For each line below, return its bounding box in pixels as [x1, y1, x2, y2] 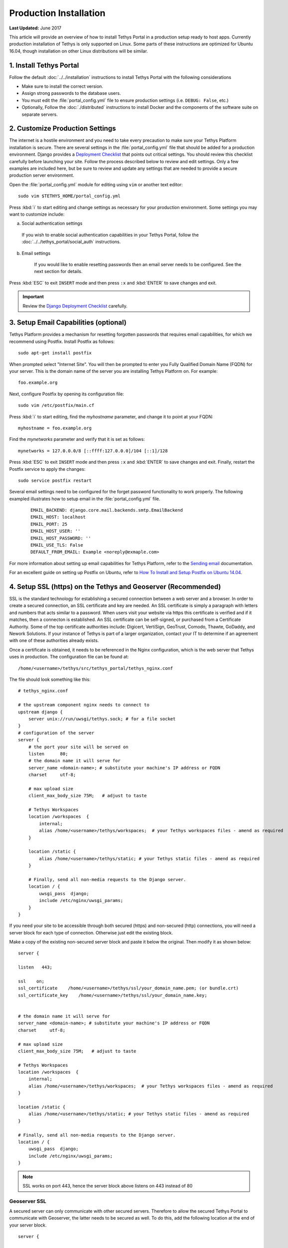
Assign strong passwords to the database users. [21, 90, 121, 96]
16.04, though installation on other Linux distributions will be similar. [9, 48, 148, 54]
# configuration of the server [18, 730, 95, 736]
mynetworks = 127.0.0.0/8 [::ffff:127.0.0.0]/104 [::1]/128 [18, 448, 168, 454]
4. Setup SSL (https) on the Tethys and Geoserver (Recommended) [9, 583, 221, 591]
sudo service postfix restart [18, 477, 92, 483]
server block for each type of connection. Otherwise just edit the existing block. [9, 930, 173, 936]
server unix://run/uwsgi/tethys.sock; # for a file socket [28, 716, 176, 721]
